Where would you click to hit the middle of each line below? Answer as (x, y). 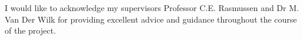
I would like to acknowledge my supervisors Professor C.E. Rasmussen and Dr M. (152, 8)
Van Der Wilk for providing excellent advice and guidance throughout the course (151, 19)
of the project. (30, 30)
